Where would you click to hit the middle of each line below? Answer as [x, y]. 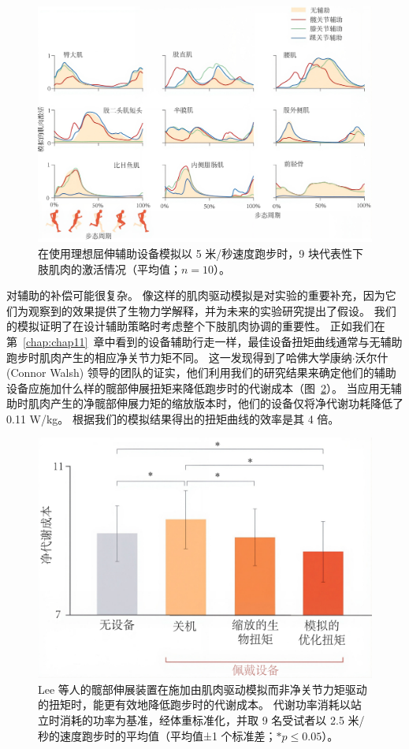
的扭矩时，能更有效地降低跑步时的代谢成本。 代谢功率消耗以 [194, 704]
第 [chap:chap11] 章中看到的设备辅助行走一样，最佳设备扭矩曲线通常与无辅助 [204, 341]
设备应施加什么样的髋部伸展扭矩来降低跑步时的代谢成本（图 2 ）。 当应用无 [199, 388]
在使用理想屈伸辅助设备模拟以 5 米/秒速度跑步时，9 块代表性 [195, 253]
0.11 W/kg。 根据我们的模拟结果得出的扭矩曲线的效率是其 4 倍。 [173, 418]
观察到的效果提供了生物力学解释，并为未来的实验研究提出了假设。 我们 [212, 310]
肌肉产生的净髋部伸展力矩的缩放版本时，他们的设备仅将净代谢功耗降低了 [216, 403]
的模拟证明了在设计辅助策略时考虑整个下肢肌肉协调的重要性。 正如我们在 [196, 326]
